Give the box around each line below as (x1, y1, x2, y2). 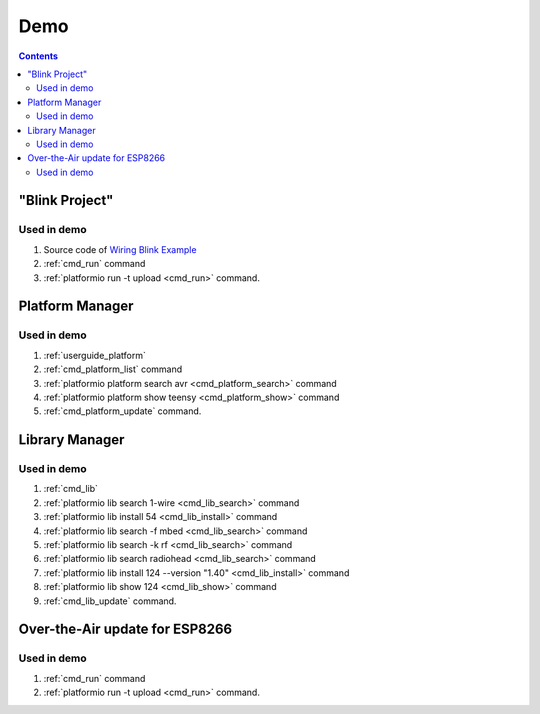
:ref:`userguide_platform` (43, 349, 147, 361)
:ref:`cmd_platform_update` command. (43, 405, 202, 417)
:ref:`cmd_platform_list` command (43, 363, 183, 375)
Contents (18, 50, 59, 62)
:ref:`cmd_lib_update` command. (43, 595, 177, 607)
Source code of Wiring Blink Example (43, 243, 197, 255)
